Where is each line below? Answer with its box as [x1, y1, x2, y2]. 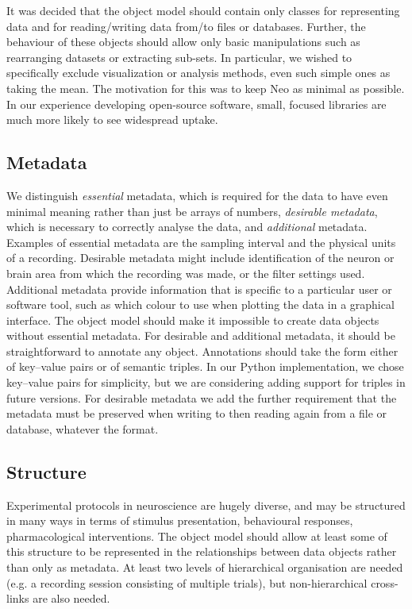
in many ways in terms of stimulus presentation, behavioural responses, [6, 512, 353, 529]
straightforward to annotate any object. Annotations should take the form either [6, 342, 399, 359]
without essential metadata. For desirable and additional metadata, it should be [6, 327, 395, 344]
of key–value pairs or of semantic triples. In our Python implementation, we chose [6, 358, 404, 375]
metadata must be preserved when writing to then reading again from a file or [6, 405, 387, 422]
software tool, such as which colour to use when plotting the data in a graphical [6, 296, 395, 313]
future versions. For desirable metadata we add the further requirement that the [6, 389, 397, 406]
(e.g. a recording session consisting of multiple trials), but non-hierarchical [6, 574, 368, 591]
